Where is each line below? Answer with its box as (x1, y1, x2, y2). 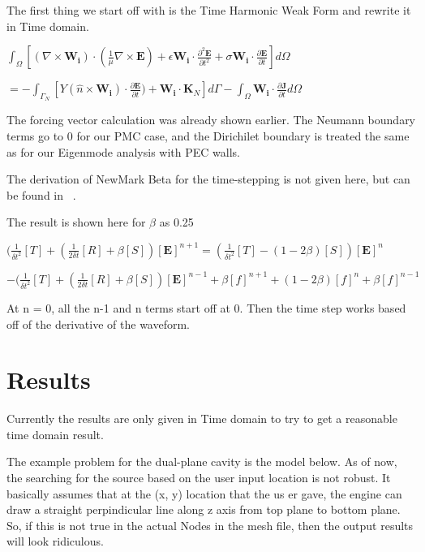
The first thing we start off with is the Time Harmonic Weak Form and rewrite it (6, 2, 411, 18)
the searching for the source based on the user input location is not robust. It (6, 469, 391, 486)
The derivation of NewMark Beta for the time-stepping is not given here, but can (6, 170, 410, 188)
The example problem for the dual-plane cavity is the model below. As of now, (6, 453, 397, 470)
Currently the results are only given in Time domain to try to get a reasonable (6, 410, 397, 427)
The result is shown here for (6, 213, 146, 231)
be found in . (6, 186, 76, 203)
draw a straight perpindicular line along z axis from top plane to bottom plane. (6, 501, 401, 518)
